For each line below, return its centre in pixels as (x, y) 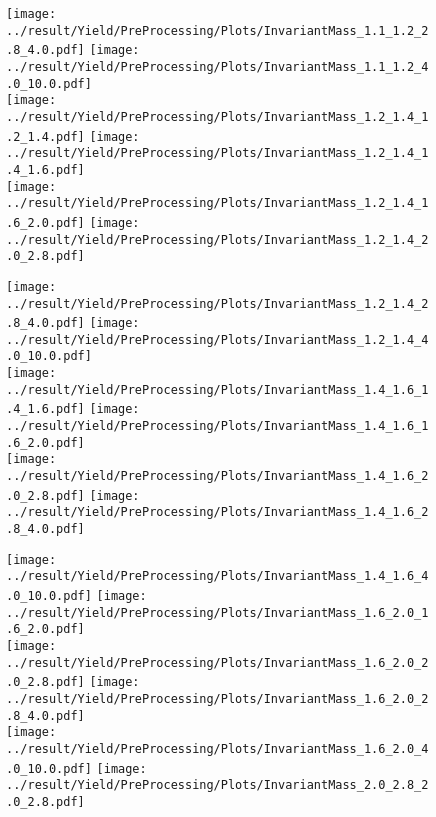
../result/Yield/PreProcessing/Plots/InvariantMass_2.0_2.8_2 (217, 785)
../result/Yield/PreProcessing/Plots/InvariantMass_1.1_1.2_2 (217, 30)
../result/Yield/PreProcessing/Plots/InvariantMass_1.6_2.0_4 (217, 748)
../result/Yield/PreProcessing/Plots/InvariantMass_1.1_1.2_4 (217, 66)
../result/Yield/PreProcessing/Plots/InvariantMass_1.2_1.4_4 (217, 339)
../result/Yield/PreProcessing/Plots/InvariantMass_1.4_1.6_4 (217, 576)
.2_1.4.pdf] (45, 136)
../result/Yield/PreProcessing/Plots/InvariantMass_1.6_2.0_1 (217, 612)
